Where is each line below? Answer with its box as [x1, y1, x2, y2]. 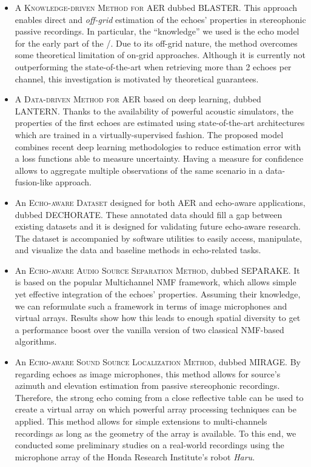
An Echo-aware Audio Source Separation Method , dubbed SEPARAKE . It [15, 263, 300, 276]
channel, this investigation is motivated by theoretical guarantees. [15, 72, 259, 85]
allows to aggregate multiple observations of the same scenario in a [15, 164, 263, 176]
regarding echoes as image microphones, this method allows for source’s [15, 367, 281, 380]
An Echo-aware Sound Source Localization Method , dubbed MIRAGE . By [15, 356, 301, 368]
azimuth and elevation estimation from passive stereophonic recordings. [15, 379, 280, 392]
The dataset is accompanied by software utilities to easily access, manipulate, [15, 231, 303, 244]
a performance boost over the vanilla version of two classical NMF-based [15, 323, 284, 336]
